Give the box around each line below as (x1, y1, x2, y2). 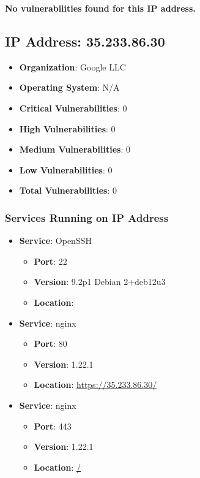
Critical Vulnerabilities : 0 (19, 101, 127, 114)
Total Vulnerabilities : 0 (19, 184, 117, 197)
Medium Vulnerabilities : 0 (19, 143, 130, 156)
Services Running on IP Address (5, 210, 169, 225)
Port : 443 (34, 419, 72, 432)
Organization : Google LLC (19, 60, 126, 73)
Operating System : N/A (19, 81, 120, 94)
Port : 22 (34, 254, 67, 267)
